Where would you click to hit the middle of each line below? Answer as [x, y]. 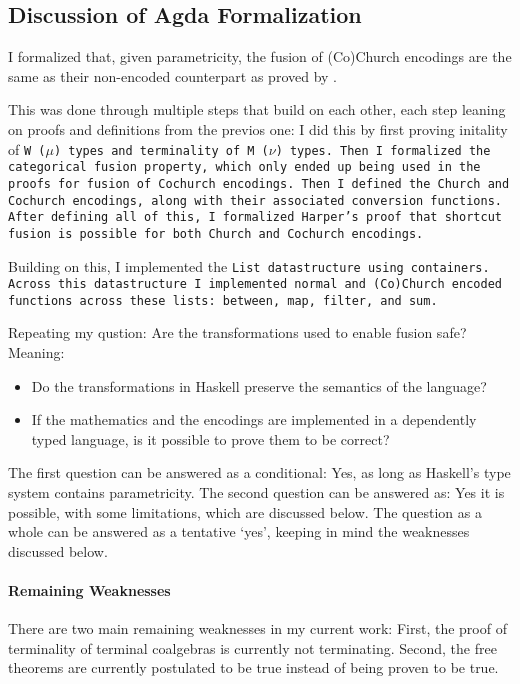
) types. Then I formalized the [383, 150]
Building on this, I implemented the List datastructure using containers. [249, 265]
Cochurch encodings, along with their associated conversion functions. [255, 200]
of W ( [27, 148]
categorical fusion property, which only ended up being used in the [244, 167]
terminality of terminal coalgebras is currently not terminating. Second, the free [252, 647]
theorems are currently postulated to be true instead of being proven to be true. [253, 667]
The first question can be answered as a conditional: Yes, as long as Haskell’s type [259, 472]
